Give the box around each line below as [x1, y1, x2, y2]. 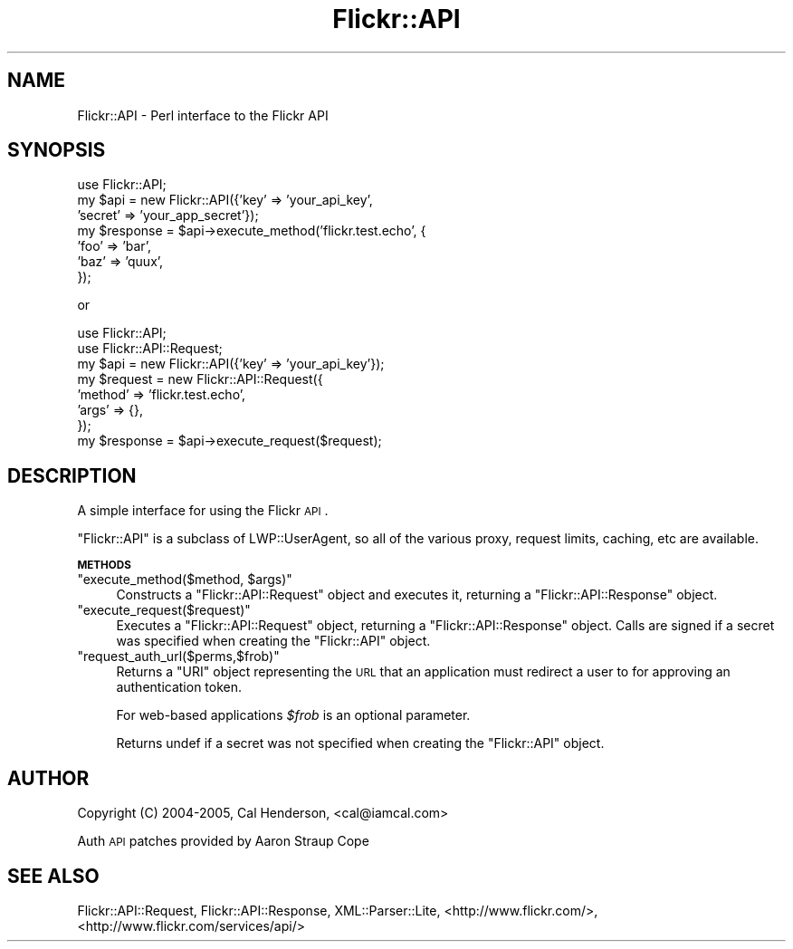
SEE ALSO [7, 864, 100, 887]
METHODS [77, 559, 131, 572]
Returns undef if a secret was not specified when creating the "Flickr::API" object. [116, 735, 605, 752]
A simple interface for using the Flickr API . [77, 503, 329, 519]
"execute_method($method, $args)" [77, 571, 292, 588]
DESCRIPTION [7, 464, 137, 487]
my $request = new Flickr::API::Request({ [77, 371, 323, 388]
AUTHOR [7, 766, 90, 790]
